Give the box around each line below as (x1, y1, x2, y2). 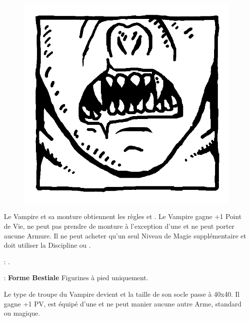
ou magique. (4, 308, 40, 318)
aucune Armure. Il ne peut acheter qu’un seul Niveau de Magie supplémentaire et (4, 230, 247, 240)
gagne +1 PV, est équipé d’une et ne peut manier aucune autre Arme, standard (4, 298, 242, 308)
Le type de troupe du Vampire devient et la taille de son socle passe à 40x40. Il (4, 289, 240, 299)
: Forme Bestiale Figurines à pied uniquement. (4, 272, 149, 283)
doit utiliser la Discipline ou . (4, 240, 91, 250)
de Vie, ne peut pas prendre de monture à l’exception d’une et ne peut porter (4, 221, 234, 231)
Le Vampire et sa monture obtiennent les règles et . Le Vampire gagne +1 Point (4, 211, 242, 221)
